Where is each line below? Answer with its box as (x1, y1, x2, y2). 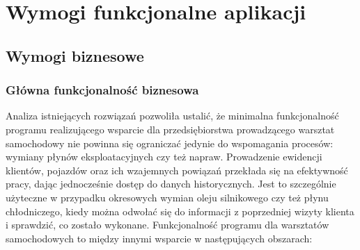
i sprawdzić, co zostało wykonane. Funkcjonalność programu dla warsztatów (6, 217, 329, 232)
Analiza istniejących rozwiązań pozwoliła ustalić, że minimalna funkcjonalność (6, 108, 339, 123)
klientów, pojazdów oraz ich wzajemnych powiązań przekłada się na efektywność (6, 162, 348, 177)
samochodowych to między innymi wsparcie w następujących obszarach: (6, 231, 313, 245)
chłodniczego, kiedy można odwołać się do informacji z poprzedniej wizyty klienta (6, 203, 354, 218)
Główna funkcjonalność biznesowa (6, 81, 199, 99)
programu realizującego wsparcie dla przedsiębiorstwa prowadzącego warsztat (6, 122, 335, 136)
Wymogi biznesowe (6, 44, 144, 66)
